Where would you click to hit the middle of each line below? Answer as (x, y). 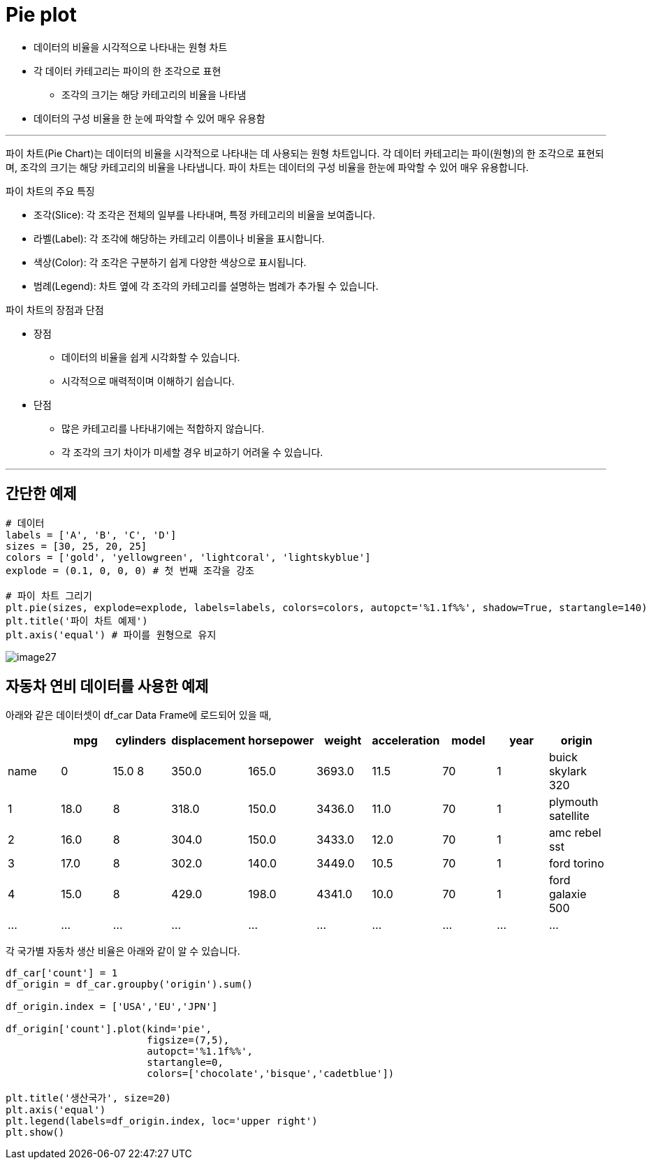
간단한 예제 (41, 494)
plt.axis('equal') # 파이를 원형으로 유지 (111, 635)
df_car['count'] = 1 (62, 973)
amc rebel (575, 833)
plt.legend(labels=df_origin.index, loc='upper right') (162, 1121)
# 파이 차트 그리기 (49, 595)
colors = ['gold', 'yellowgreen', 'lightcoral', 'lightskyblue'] (188, 557)
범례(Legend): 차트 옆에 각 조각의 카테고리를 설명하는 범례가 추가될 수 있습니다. (206, 286)
